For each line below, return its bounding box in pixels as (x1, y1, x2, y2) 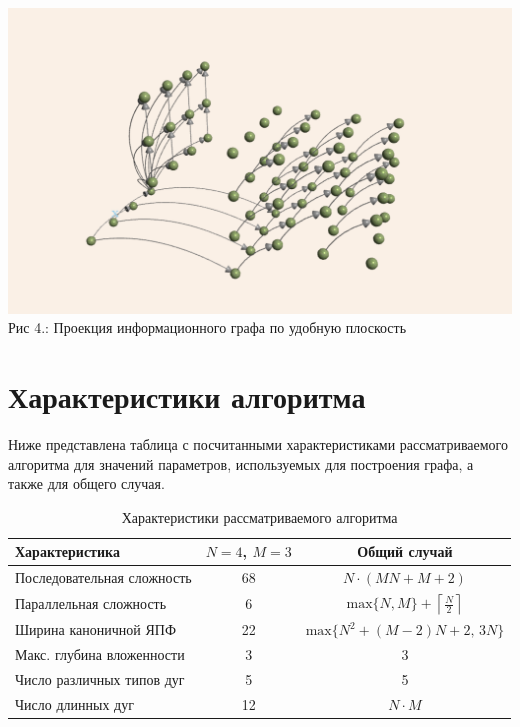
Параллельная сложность (15, 593, 167, 614)
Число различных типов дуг (15, 668, 185, 689)
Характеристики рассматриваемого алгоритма (121, 506, 398, 527)
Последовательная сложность (15, 567, 192, 588)
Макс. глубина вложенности (15, 644, 185, 665)
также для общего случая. (8, 473, 165, 494)
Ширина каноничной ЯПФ (15, 619, 176, 640)
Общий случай (357, 541, 453, 562)
